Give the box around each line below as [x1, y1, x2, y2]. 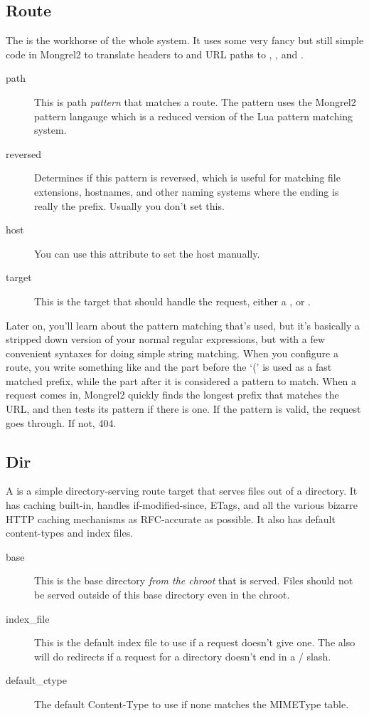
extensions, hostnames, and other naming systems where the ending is [34, 184, 339, 199]
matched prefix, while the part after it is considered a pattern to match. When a [6, 373, 357, 388]
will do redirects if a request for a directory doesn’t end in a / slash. [34, 648, 331, 663]
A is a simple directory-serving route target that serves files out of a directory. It [6, 483, 358, 498]
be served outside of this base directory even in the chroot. [34, 587, 290, 602]
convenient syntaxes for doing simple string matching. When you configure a [6, 345, 338, 360]
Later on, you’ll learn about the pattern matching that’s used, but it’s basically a [6, 317, 360, 332]
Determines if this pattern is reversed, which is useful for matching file [34, 170, 341, 185]
